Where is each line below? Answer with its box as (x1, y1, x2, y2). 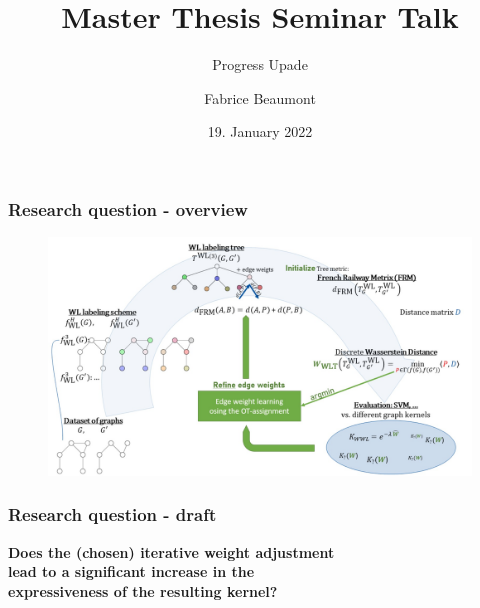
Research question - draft (8, 502, 217, 527)
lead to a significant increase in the (8, 561, 255, 582)
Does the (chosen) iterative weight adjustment (8, 541, 335, 562)
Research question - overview (8, 196, 248, 221)
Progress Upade (212, 54, 308, 75)
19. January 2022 (207, 121, 313, 142)
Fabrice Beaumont (204, 87, 316, 108)
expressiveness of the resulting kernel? (8, 580, 278, 601)
